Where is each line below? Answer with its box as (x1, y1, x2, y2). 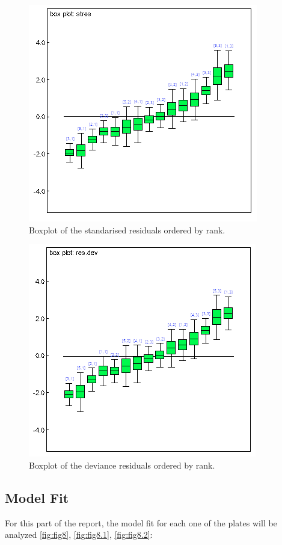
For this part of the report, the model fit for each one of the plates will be (5, 516, 277, 529)
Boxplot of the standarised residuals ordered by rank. (29, 223, 225, 236)
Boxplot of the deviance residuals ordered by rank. (29, 458, 215, 471)
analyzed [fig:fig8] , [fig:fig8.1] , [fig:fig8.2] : (5, 528, 153, 541)
